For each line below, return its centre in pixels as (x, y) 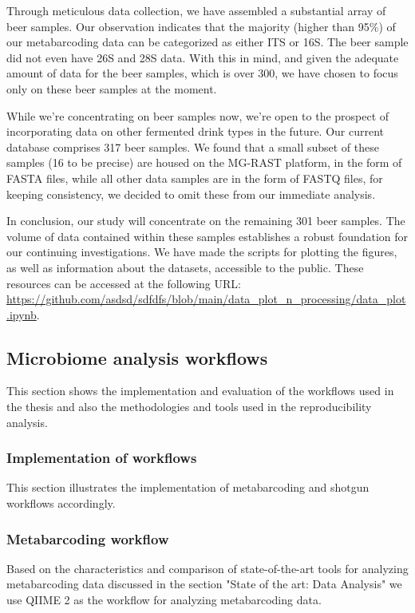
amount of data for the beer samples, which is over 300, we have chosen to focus (202, 73)
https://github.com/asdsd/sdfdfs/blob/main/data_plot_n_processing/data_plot (206, 299)
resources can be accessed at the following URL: (124, 283)
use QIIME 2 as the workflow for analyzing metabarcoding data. (164, 600)
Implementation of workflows (102, 458)
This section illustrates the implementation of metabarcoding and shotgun (188, 487)
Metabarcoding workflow (88, 538)
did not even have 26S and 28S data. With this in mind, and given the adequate (203, 57)
